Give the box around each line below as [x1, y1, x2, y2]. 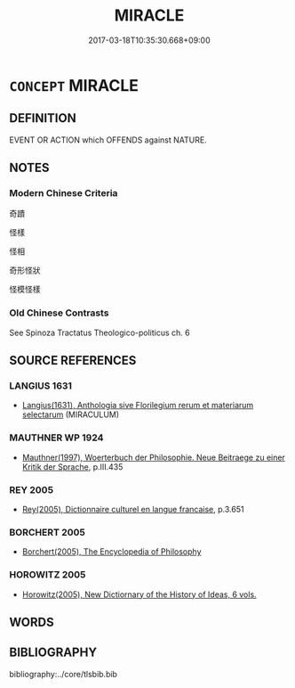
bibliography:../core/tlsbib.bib [9, 668, 118, 679]
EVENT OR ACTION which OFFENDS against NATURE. [9, 135, 207, 145]
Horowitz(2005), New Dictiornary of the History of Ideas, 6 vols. [21, 589, 257, 600]
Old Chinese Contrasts [9, 307, 109, 319]
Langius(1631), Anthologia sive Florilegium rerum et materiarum [21, 400, 254, 411]
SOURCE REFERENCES [9, 353, 137, 368]
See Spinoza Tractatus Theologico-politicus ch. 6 [9, 327, 190, 338]
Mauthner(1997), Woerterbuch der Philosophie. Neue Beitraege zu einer [21, 452, 286, 463]
